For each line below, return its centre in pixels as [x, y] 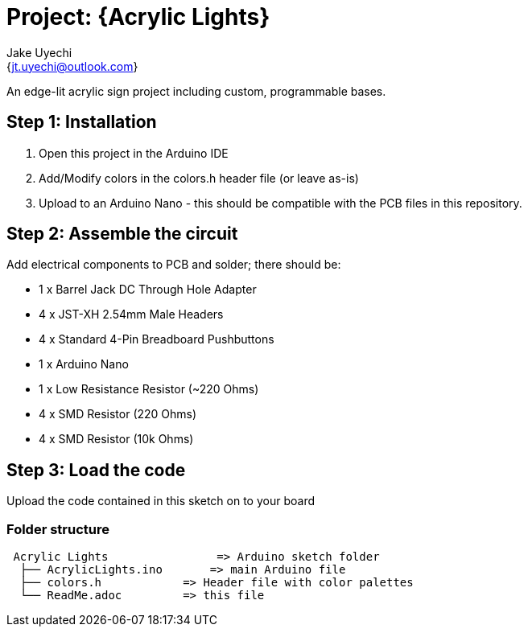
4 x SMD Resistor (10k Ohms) [116, 439]
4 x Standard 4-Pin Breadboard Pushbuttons [157, 339]
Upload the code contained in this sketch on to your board [161, 501]
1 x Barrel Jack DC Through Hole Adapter [148, 290]
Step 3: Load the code [96, 470]
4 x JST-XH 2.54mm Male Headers [131, 314]
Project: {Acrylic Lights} [138, 17]
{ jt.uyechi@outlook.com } [72, 66]
